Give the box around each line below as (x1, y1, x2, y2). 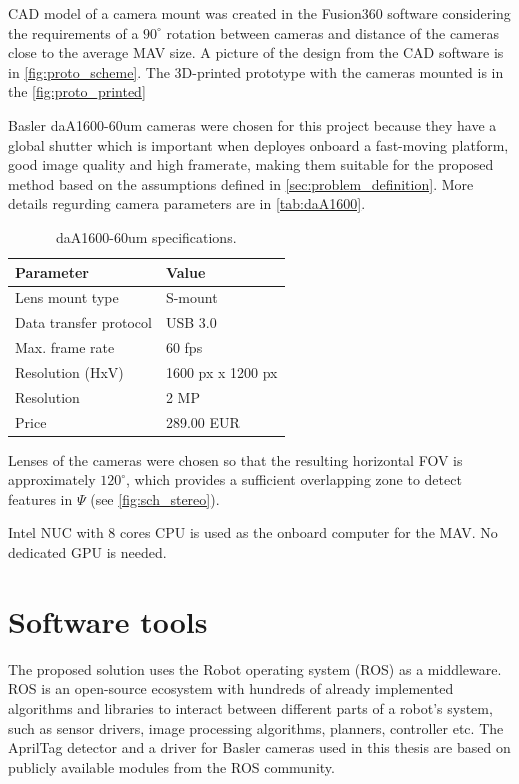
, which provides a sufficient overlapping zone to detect (126, 469, 462, 490)
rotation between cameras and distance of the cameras (166, 22, 499, 43)
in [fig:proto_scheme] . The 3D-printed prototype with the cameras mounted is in (8, 61, 504, 82)
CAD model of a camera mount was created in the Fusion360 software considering (8, 3, 511, 23)
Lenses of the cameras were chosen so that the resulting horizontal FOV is (8, 449, 463, 470)
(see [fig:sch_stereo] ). (90, 488, 220, 509)
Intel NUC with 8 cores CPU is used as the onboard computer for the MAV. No (8, 522, 498, 543)
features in (8, 488, 73, 509)
